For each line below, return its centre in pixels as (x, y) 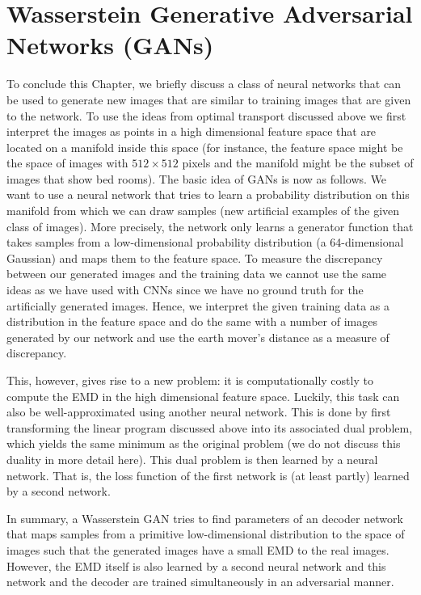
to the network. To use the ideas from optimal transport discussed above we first (206, 115)
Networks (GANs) (110, 45)
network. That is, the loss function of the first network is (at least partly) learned (208, 475)
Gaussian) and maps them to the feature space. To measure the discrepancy (195, 257)
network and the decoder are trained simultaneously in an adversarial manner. (200, 582)
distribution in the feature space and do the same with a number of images (192, 321)
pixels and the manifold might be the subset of (298, 163)
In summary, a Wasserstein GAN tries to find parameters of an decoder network (205, 518)
